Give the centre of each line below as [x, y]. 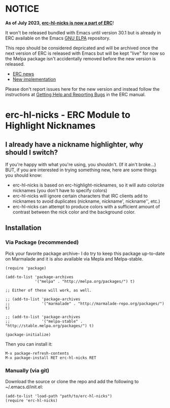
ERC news [23, 73]
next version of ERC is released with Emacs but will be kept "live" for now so [85, 53]
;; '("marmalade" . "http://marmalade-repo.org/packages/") [85, 304]
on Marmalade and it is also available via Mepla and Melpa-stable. [74, 258]
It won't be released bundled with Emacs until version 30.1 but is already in [83, 32]
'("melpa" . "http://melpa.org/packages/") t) [85, 281]
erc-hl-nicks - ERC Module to [68, 115]
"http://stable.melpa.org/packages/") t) [50, 326]
